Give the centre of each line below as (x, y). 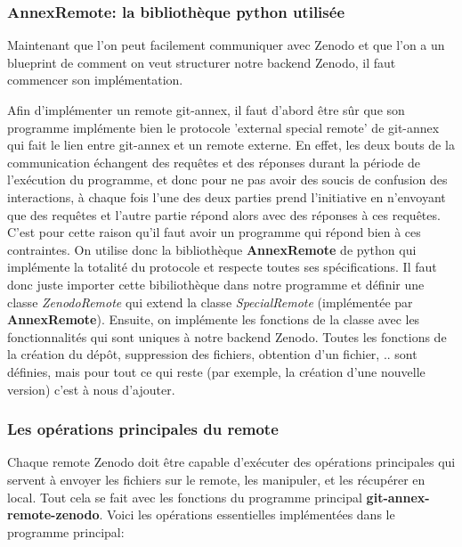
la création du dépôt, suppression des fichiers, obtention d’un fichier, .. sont (212, 354)
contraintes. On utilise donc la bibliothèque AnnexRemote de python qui (212, 249)
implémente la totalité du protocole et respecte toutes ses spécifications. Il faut (222, 267)
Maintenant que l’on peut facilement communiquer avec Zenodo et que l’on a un (226, 45)
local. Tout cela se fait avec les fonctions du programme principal (185, 497)
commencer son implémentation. (95, 80)
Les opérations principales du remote (143, 429)
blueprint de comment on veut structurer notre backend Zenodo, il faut (202, 62)
